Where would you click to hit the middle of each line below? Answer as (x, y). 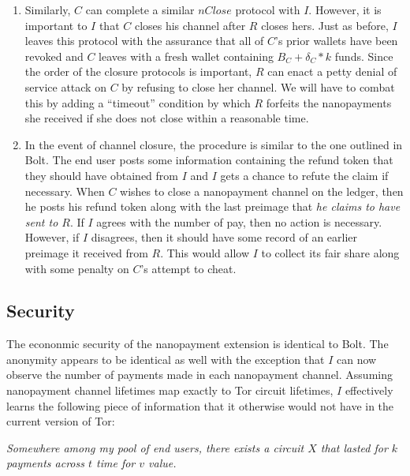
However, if (52, 237)
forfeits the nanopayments (329, 102)
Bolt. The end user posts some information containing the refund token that (209, 160)
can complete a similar (140, 9)
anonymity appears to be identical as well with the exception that (166, 359)
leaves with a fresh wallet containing (186, 56)
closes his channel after (190, 25)
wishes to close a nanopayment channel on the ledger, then (262, 191)
